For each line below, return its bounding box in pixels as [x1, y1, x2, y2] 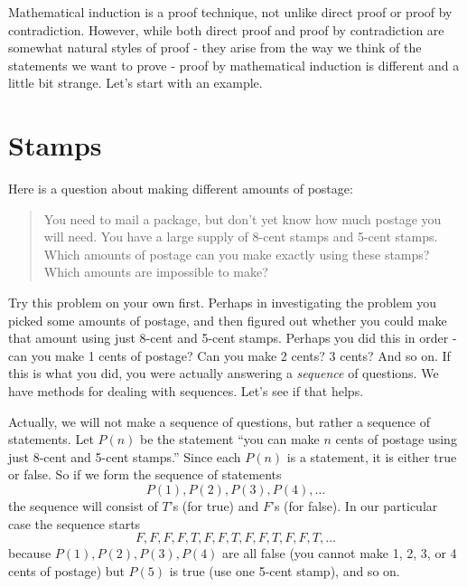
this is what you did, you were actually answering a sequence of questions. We [8, 364, 439, 383]
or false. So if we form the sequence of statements [8, 465, 282, 484]
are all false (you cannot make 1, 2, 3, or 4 [222, 544, 457, 563]
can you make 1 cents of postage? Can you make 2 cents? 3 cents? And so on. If [8, 346, 451, 365]
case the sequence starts [8, 514, 141, 533]
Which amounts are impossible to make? [43, 262, 268, 281]
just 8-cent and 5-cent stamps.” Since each [8, 447, 241, 466]
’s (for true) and [169, 497, 259, 515]
